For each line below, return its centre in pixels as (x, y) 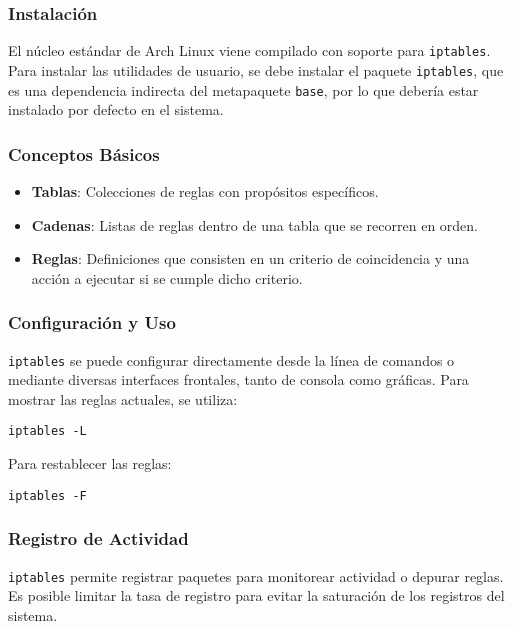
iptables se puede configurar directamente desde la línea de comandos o (231, 359)
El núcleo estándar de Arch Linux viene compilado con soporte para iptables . (249, 50)
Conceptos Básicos (84, 153)
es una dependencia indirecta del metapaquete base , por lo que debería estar (243, 89)
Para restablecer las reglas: (90, 463)
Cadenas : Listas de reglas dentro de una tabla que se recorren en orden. (254, 224)
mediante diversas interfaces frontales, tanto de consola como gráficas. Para (238, 379)
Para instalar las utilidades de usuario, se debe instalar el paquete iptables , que (256, 69)
